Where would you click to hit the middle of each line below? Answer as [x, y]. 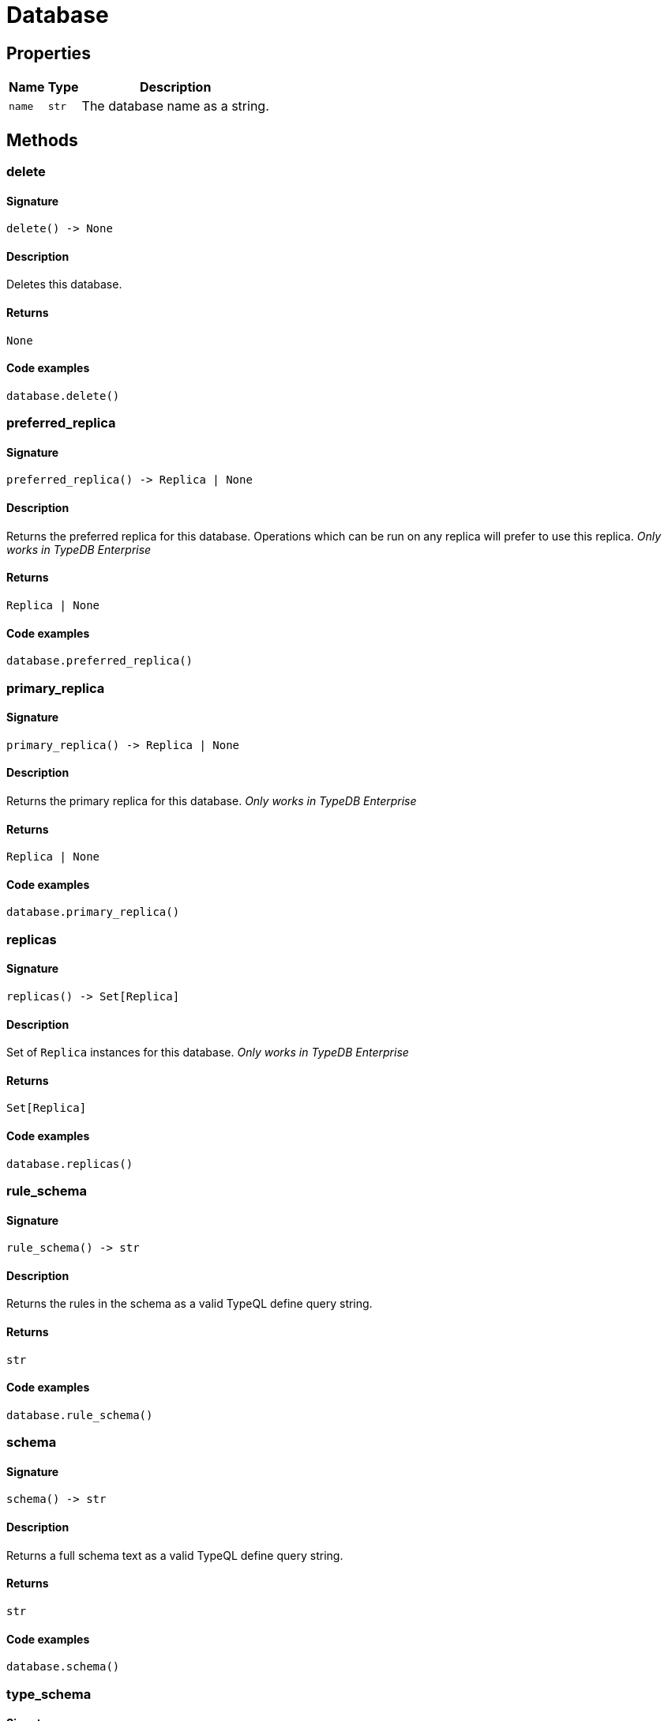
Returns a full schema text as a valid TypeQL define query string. [175, 1555]
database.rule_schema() [80, 1415]
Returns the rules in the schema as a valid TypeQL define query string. [190, 1304]
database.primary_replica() [93, 912]
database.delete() [63, 395]
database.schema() [63, 1667]
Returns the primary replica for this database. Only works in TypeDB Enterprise [212, 800]
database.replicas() [70, 1164]
